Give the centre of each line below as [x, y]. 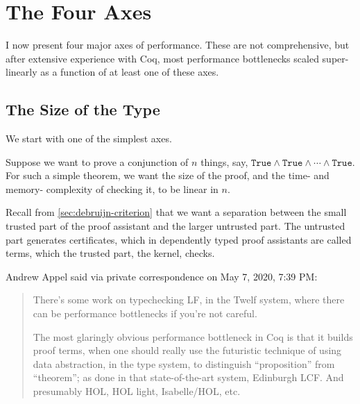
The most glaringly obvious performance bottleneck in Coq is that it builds [193, 336]
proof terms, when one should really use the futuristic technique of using [187, 350]
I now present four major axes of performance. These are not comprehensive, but [178, 45]
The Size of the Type [83, 109]
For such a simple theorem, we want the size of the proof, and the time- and [168, 175]
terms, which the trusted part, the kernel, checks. [110, 253]
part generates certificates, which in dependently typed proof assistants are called [179, 239]
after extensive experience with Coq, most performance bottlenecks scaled [162, 58]
